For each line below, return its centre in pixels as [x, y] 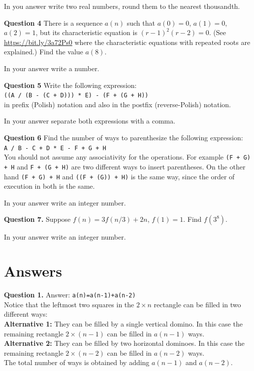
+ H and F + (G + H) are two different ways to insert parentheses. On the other [125, 166]
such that [141, 22]
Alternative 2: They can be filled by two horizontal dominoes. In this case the [124, 343]
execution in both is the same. [49, 186]
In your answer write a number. [52, 68]
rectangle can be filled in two [197, 304]
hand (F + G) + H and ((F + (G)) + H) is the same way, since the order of [119, 176]
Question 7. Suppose [37, 219]
